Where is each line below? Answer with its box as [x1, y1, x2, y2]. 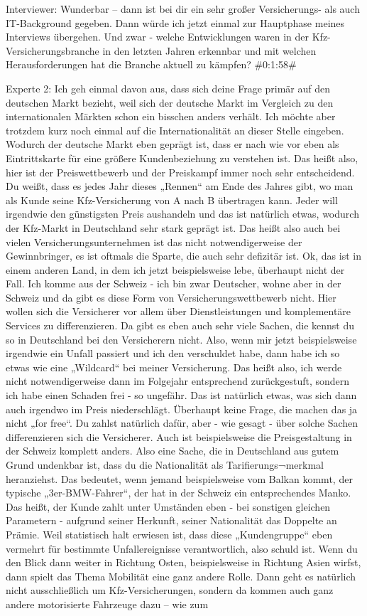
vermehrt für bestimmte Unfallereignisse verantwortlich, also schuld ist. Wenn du [6, 541, 358, 556]
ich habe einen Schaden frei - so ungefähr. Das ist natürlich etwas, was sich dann [6, 388, 357, 403]
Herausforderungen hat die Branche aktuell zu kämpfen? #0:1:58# [6, 57, 297, 72]
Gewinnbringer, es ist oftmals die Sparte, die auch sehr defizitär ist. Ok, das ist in [6, 248, 361, 263]
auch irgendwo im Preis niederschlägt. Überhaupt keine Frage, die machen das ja [6, 401, 358, 416]
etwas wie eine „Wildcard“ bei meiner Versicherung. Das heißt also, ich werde [6, 359, 342, 374]
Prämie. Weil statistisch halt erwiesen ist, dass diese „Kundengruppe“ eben [6, 526, 333, 541]
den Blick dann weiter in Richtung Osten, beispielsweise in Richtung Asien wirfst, [6, 555, 361, 570]
